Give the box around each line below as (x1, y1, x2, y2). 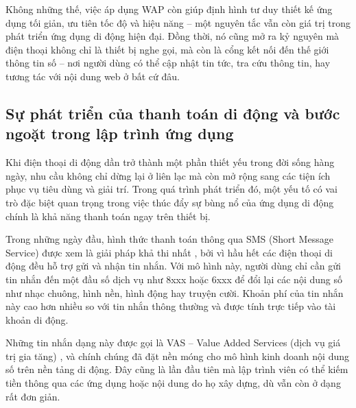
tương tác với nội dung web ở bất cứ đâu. (5, 69, 180, 83)
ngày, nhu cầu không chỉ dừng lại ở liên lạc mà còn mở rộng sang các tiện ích (5, 168, 331, 182)
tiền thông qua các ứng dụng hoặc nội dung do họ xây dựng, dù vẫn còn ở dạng (5, 376, 341, 390)
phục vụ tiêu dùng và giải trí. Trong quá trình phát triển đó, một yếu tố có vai (5, 182, 337, 196)
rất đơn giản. (5, 389, 60, 403)
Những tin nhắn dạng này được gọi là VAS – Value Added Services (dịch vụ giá (5, 335, 341, 350)
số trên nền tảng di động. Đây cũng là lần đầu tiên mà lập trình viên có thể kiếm (5, 362, 348, 376)
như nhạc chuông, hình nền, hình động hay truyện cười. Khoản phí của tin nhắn (5, 285, 344, 300)
